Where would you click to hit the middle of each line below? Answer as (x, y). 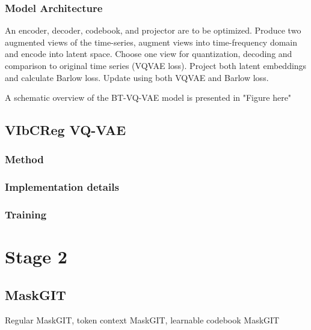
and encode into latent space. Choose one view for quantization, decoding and (149, 54)
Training (26, 214)
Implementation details (62, 187)
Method (24, 159)
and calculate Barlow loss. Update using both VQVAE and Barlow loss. (137, 77)
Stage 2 (36, 256)
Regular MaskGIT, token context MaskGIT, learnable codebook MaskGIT (142, 319)
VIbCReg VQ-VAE (66, 130)
